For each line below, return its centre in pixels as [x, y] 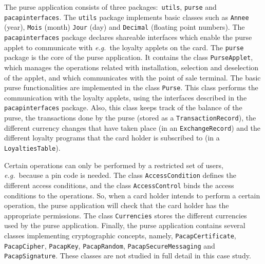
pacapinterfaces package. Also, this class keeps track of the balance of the [123, 107]
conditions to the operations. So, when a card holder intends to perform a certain [132, 195]
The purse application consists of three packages [80, 7]
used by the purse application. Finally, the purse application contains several [125, 225]
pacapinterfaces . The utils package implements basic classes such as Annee [127, 17]
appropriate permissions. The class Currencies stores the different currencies [126, 215]
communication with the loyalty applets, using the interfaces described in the [126, 97]
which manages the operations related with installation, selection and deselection [131, 67]
